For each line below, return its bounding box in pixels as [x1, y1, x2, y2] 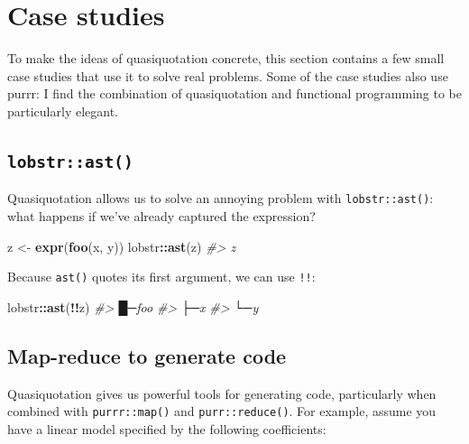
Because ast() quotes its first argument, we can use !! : [7, 267, 316, 286]
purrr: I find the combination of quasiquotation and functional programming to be [7, 84, 462, 103]
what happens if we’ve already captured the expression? [7, 206, 316, 225]
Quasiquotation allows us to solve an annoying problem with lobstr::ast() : [7, 189, 434, 208]
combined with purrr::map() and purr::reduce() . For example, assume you [7, 402, 437, 421]
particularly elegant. [7, 101, 118, 120]
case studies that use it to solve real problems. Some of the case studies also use [7, 66, 448, 85]
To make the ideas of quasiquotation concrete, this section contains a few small [7, 49, 445, 68]
